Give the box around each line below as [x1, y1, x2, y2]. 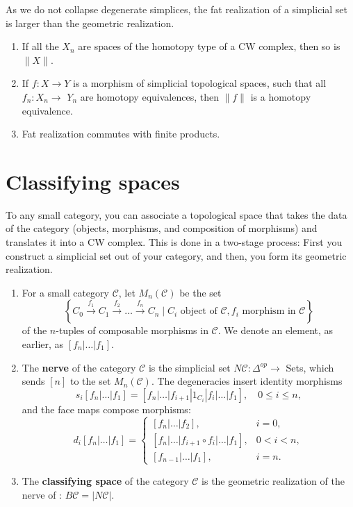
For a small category [22, 285, 109, 299]
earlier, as [22, 337, 64, 351]
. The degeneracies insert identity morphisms [151, 374, 343, 388]
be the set [179, 285, 222, 299]
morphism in [242, 306, 296, 317]
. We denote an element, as [217, 323, 334, 338]
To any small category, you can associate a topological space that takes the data [6, 207, 347, 222]
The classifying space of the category [22, 473, 189, 488]
